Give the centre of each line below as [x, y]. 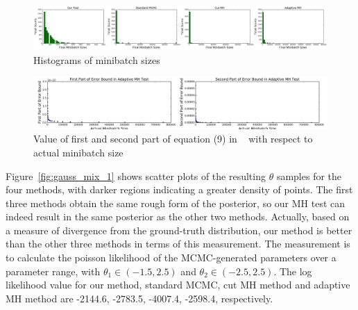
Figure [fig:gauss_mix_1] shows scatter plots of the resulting [136, 176]
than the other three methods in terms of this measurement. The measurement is [178, 244]
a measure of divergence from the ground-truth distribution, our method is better [179, 230]
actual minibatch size [78, 152]
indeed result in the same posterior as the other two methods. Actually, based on [178, 217]
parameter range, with [53, 271]
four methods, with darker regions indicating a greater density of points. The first [179, 189]
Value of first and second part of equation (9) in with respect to [173, 139]
